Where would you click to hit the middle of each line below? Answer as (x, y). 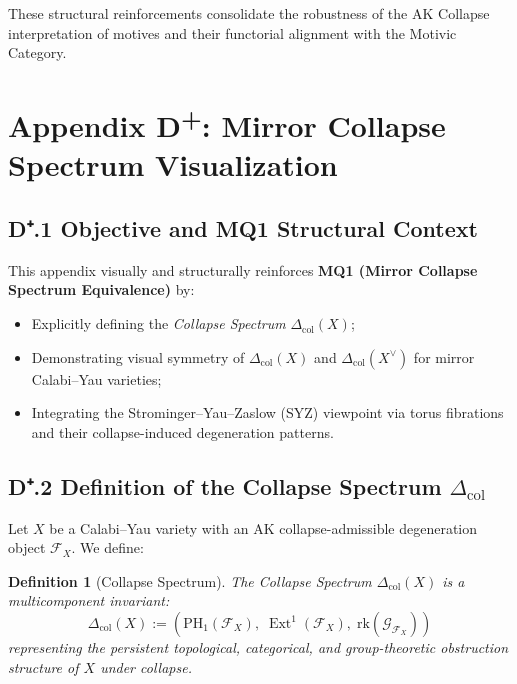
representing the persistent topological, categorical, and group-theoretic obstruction (258, 647)
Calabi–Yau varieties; (96, 378)
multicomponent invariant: (89, 600)
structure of (43, 666)
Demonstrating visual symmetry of (138, 356)
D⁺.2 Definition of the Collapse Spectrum (225, 485)
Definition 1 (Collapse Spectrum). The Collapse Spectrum (190, 580)
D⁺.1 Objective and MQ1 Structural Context (243, 228)
